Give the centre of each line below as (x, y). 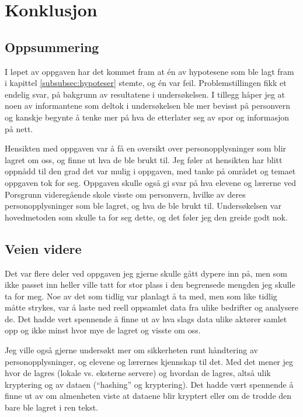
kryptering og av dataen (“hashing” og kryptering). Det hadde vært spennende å (149, 384)
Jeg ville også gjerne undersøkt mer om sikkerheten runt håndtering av (131, 350)
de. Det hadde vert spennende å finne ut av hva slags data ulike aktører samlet (146, 318)
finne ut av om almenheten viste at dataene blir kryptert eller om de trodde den (148, 396)
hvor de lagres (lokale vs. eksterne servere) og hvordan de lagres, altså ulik (138, 373)
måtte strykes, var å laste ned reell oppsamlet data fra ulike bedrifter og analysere (152, 307)
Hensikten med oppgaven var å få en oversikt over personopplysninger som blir (146, 148)
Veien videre (43, 248)
